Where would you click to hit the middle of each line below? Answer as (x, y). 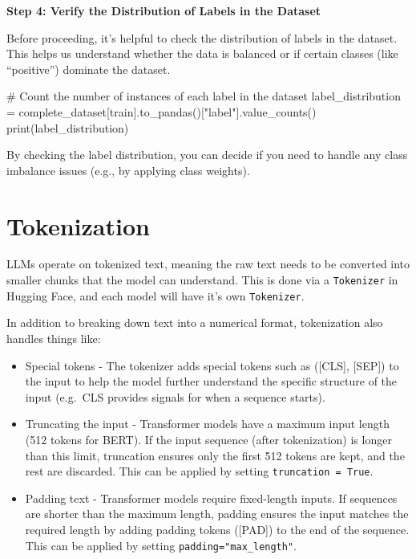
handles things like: (54, 338)
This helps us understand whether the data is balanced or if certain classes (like (202, 53)
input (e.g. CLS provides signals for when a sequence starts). (175, 396)
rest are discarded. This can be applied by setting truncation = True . (199, 471)
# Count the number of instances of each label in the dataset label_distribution (204, 96)
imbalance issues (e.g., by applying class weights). (128, 170)
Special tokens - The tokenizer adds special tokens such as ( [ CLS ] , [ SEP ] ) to (212, 365)
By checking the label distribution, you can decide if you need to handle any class (207, 155)
